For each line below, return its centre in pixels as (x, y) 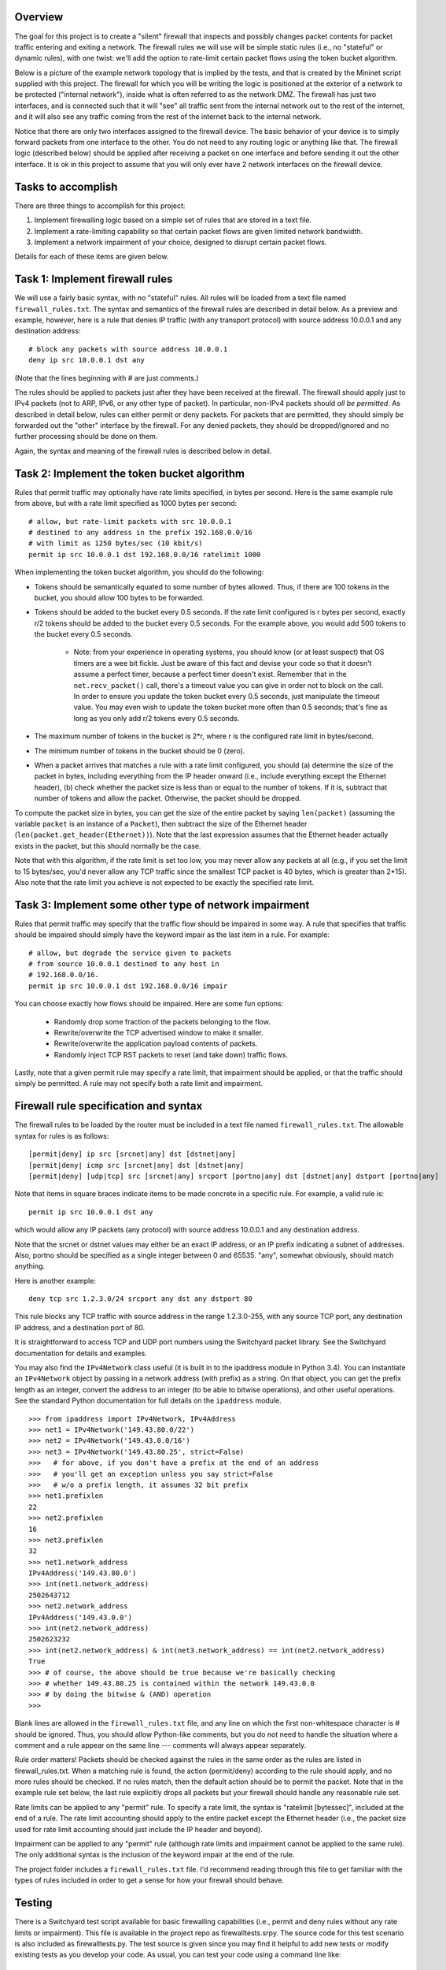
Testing (33, 1903)
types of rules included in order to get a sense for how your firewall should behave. (149, 1880)
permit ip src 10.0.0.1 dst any (91, 1212)
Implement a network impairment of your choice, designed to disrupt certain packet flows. (181, 242)
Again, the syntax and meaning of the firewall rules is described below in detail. (143, 451)
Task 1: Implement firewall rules (94, 279)
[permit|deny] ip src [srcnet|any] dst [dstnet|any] (132, 1154)
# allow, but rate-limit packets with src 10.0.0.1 (130, 521)
